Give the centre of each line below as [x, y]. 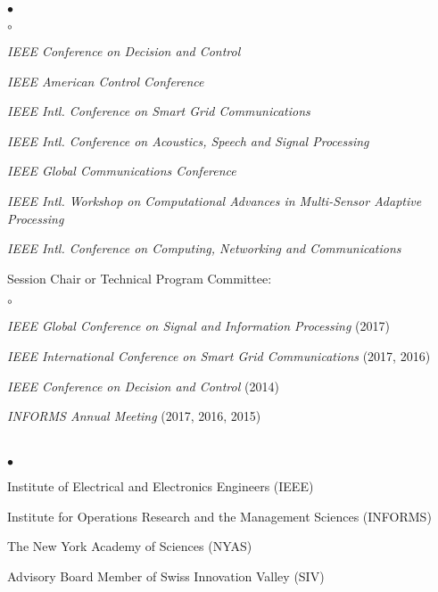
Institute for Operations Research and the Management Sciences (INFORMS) [219, 516]
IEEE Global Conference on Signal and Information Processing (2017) [198, 326]
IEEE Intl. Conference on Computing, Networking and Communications [204, 248]
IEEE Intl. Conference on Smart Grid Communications [159, 111]
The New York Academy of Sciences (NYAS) [130, 546]
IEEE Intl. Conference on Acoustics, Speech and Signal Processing [188, 140]
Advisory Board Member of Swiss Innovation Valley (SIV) [166, 576]
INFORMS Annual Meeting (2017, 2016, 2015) [134, 416]
